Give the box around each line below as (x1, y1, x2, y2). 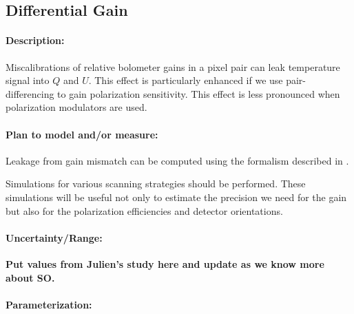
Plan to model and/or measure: (6, 127, 158, 141)
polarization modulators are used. (6, 100, 147, 114)
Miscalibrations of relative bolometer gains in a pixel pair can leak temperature (6, 59, 340, 74)
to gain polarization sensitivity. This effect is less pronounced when (57, 86, 340, 101)
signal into (6, 73, 50, 87)
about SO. (6, 270, 55, 284)
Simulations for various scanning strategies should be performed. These (6, 176, 306, 191)
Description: (6, 33, 65, 48)
